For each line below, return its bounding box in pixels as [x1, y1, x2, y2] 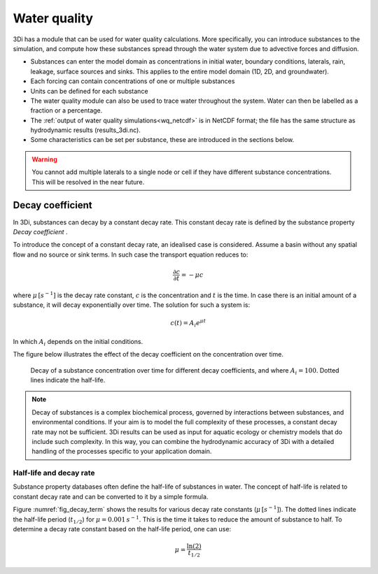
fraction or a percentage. [30, 106, 103, 115]
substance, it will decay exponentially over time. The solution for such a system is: [13, 301, 251, 309]
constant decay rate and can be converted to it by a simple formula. [13, 492, 209, 501]
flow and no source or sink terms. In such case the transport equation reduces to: [13, 250, 248, 259]
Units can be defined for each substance [30, 87, 148, 95]
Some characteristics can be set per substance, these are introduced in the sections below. [30, 136, 295, 144]
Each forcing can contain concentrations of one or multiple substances [30, 77, 235, 85]
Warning [31, 155, 57, 164]
